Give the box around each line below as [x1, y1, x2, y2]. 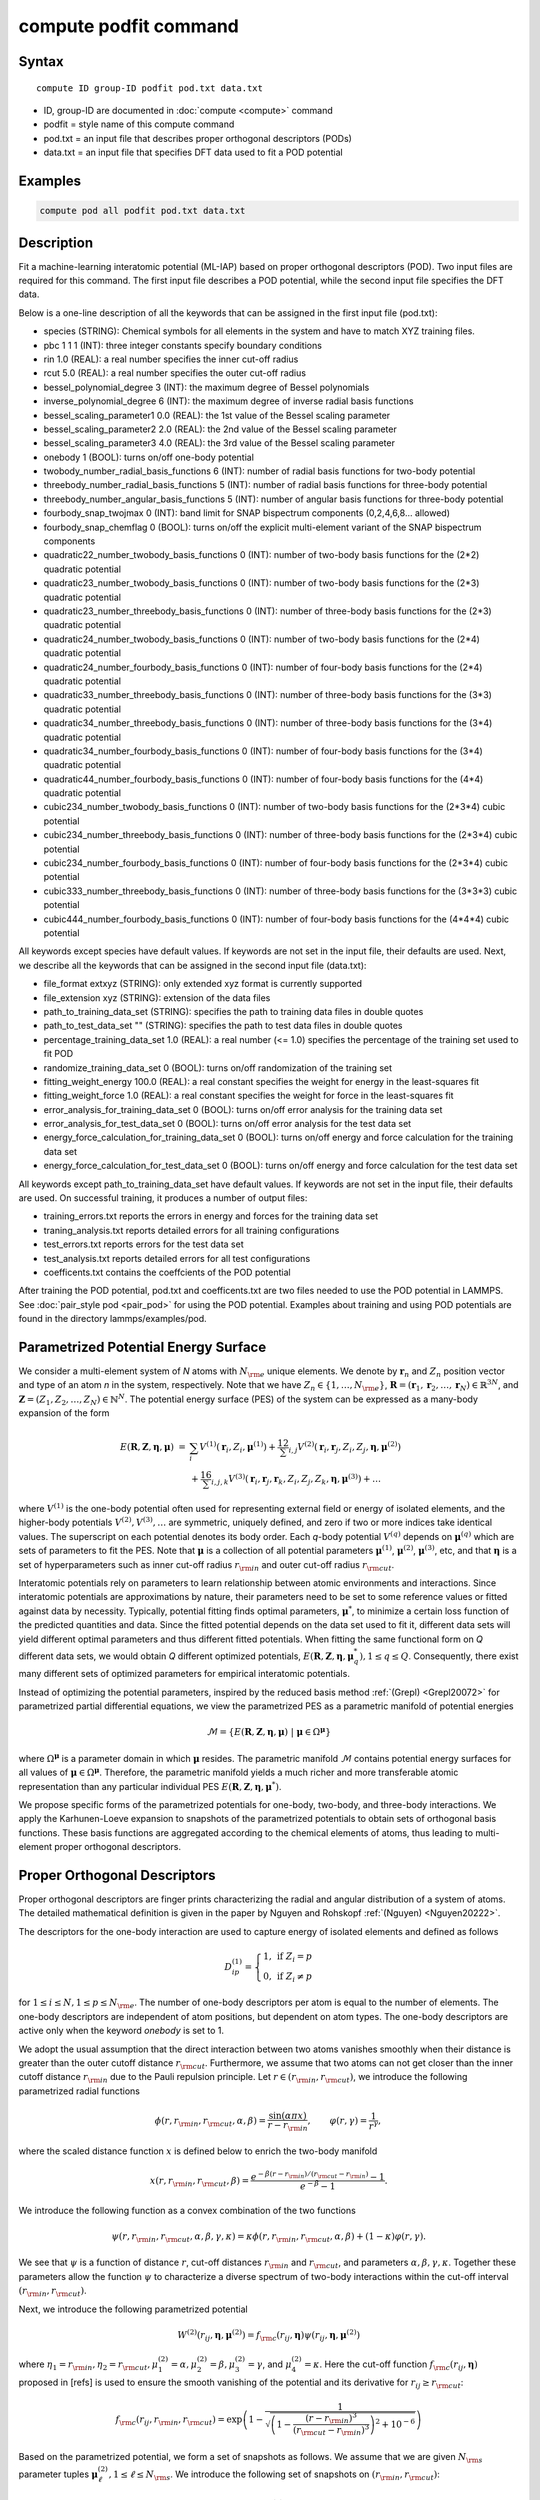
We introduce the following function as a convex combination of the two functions [18, 2204, 357, 2216]
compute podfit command [18, 15, 239, 37]
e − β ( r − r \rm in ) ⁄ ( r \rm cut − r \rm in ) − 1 [250, 2169, 385, 2182]
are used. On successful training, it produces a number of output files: [18, 1192, 308, 1204]
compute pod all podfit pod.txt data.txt [39, 205, 246, 217]
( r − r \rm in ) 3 [305, 2410, 357, 2426]
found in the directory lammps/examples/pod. [18, 1313, 207, 1325]
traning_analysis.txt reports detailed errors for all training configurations [43, 1224, 340, 1236]
